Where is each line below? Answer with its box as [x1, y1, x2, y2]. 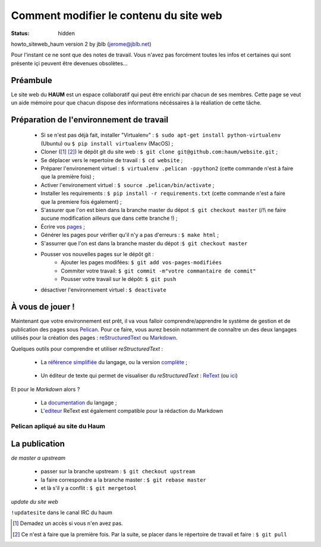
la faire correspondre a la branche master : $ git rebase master [40, 476, 206, 483]
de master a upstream [11, 454, 65, 461]
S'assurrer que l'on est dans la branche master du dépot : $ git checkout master [40, 239, 248, 246]
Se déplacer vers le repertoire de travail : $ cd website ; [40, 156, 183, 163]
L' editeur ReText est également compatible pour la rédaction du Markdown [40, 407, 224, 415]
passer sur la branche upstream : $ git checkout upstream [40, 468, 196, 475]
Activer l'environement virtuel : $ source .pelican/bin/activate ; [40, 181, 215, 188]
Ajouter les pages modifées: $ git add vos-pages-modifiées [61, 259, 222, 266]
